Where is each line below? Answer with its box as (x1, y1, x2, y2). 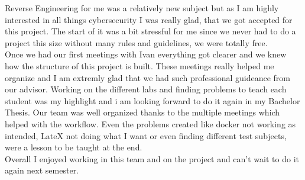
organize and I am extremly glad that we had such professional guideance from (5, 71, 290, 83)
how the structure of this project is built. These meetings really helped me (5, 59, 274, 72)
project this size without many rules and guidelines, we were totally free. (5, 36, 268, 49)
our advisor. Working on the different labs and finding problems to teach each (5, 83, 287, 95)
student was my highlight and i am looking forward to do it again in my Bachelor (5, 94, 300, 107)
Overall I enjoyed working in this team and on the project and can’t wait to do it (5, 152, 299, 165)
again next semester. (5, 164, 79, 176)
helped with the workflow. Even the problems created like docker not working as (5, 117, 296, 130)
